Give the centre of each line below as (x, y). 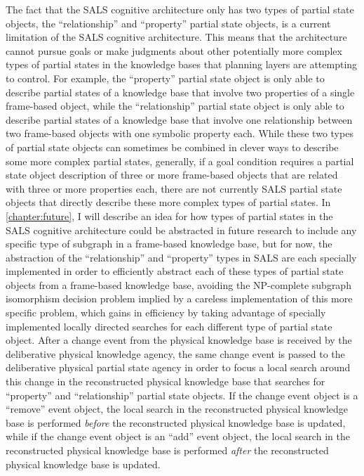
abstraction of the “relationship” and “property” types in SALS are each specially (181, 257)
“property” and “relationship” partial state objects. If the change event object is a (182, 395)
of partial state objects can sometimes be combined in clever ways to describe (172, 147)
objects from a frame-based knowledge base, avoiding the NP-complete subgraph (178, 284)
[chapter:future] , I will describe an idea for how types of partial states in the (169, 216)
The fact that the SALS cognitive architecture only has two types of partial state (180, 9)
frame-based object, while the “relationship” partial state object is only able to (175, 106)
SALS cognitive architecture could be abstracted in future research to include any (181, 230)
